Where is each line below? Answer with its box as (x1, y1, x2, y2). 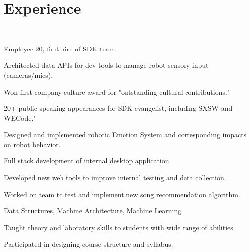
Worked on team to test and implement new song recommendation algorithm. (4, 189, 240, 199)
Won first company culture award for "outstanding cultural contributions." (4, 86, 230, 97)
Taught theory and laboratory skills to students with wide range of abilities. (4, 222, 235, 232)
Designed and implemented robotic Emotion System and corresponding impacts (4, 129, 247, 140)
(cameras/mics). (4, 69, 53, 80)
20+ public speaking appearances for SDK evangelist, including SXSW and (4, 103, 233, 113)
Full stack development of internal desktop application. (4, 155, 171, 166)
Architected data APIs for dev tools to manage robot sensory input (4, 60, 209, 70)
